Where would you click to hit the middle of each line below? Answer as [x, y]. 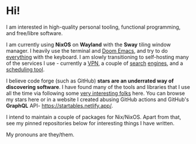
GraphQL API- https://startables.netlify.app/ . [59, 105]
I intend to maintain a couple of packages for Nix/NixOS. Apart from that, [94, 117]
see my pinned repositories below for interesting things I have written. [90, 123]
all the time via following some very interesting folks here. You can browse [96, 93]
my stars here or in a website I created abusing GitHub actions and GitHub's [97, 99]
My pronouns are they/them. [40, 134]
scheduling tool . [25, 69]
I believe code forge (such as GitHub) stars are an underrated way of [90, 81]
